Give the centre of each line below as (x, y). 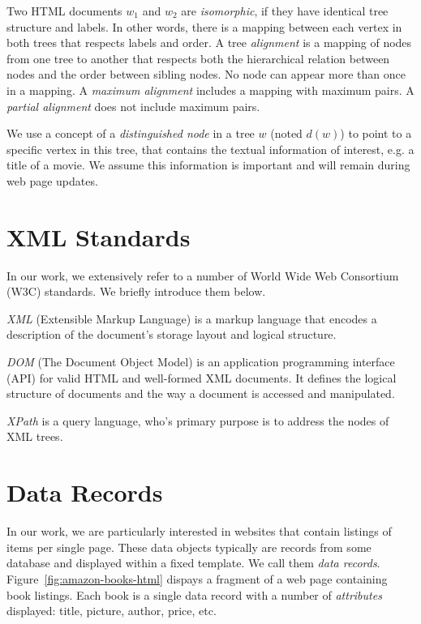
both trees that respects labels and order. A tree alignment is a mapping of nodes (209, 43)
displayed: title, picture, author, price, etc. (112, 611)
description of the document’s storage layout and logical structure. (172, 334)
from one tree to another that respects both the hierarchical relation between (198, 58)
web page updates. (52, 180)
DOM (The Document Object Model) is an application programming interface (201, 362)
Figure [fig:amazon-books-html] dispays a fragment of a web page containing (197, 578)
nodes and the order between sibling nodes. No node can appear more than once (206, 74)
